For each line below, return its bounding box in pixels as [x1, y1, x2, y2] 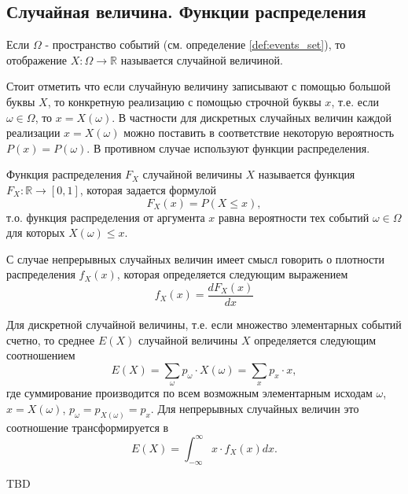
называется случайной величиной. [120, 51, 283, 68]
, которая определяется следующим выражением [116, 266, 348, 282]
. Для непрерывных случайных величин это [150, 400, 359, 416]
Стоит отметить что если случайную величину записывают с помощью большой [6, 78, 391, 94]
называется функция [258, 166, 355, 182]
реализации [6, 124, 61, 141]
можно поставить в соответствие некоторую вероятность [123, 124, 395, 141]
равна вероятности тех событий [219, 208, 369, 225]
